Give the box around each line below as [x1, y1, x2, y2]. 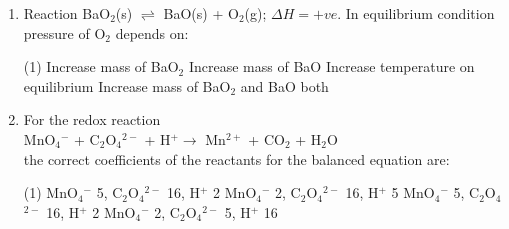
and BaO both [240, 75, 329, 96]
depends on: [115, 22, 189, 43]
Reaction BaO [23, 3, 111, 23]
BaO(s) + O [163, 3, 239, 23]
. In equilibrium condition [337, 3, 495, 23]
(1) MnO [23, 182, 78, 203]
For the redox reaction [23, 109, 161, 130]
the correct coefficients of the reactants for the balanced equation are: [23, 148, 450, 169]
